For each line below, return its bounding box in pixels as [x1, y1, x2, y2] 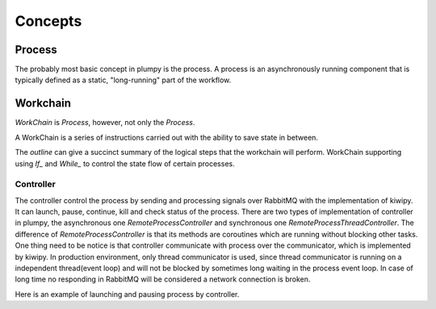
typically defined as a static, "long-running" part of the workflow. [15, 75, 232, 85]
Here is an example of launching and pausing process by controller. [15, 289, 240, 299]
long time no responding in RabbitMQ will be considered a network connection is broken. [15, 274, 311, 284]
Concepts [15, 12, 82, 30]
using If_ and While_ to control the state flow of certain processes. [15, 158, 235, 169]
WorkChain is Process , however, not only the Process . [15, 118, 195, 127]
